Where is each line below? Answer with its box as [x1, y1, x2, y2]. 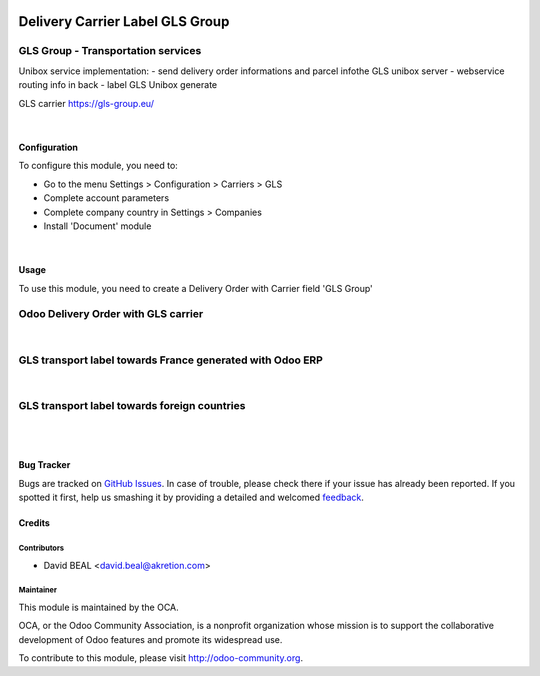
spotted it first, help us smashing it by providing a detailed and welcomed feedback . [18, 491, 365, 504]
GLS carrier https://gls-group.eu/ [18, 97, 155, 109]
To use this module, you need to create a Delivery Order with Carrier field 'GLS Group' [18, 282, 374, 294]
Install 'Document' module [43, 220, 152, 232]
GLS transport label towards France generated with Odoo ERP [18, 353, 324, 367]
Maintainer [18, 585, 57, 595]
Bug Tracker [18, 459, 71, 471]
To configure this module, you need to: [18, 160, 179, 172]
